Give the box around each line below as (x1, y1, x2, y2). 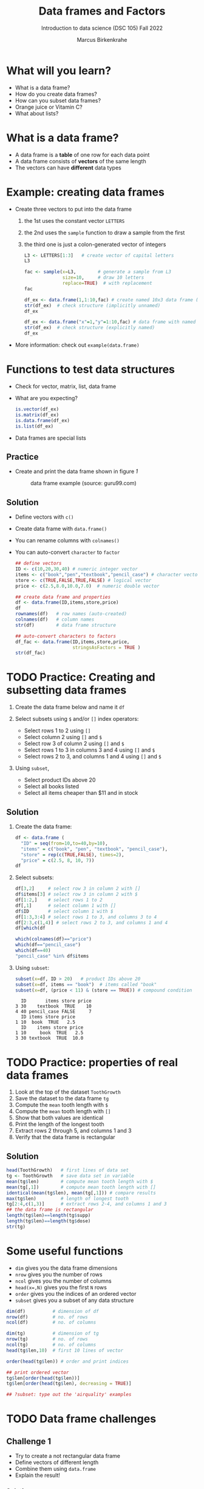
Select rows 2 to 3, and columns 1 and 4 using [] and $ (24, 753, 162, 760)
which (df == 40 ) (15, 947, 51, 953)
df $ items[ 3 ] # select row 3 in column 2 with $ (15, 891, 138, 898)
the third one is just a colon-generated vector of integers (24, 240, 166, 248)
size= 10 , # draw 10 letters (62, 274, 144, 281)
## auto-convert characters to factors (15, 633, 117, 639)
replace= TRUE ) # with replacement (62, 281, 153, 287)
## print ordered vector (6, 1369, 69, 1375)
